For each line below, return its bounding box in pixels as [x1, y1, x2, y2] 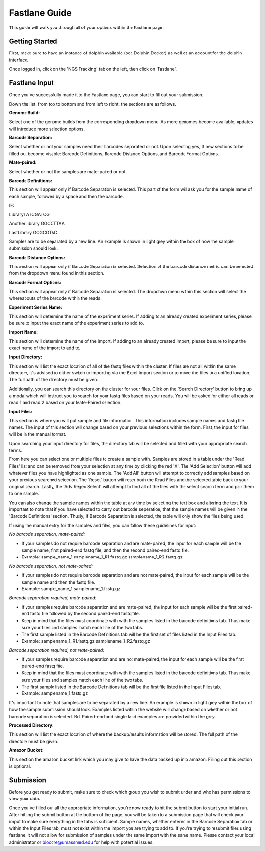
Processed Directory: [9, 722, 54, 728]
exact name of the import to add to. [9, 345, 81, 351]
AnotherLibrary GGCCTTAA [9, 221, 65, 226]
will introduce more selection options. [9, 126, 85, 132]
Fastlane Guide [9, 7, 72, 18]
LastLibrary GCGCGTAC [9, 230, 57, 236]
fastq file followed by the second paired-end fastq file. [30, 611, 140, 617]
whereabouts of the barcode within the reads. [9, 295, 102, 301]
